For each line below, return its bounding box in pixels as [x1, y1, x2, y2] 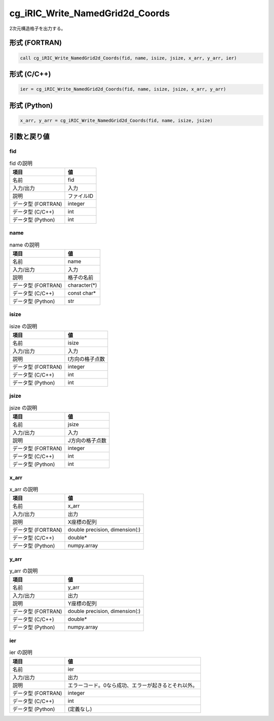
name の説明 [9, 241, 40, 248]
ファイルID [67, 192, 93, 199]
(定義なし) [67, 705, 92, 712]
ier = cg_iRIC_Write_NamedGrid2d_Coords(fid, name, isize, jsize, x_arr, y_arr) [20, 86, 226, 92]
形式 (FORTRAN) [9, 39, 62, 47]
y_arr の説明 [9, 567, 38, 574]
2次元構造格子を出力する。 [9, 25, 66, 31]
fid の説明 [9, 160, 33, 167]
